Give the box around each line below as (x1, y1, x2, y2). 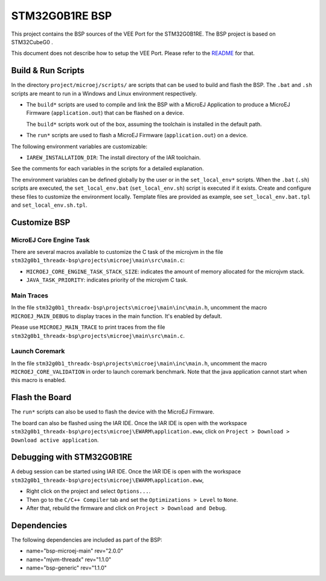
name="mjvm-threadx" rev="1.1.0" (26, 556, 112, 563)
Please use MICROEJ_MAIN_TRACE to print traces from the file (11, 323, 165, 331)
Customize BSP (11, 217, 71, 227)
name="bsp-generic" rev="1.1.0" (26, 564, 107, 571)
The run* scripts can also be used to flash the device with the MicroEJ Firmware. (11, 408, 214, 415)
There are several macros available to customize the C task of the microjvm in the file (11, 248, 223, 256)
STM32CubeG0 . (11, 38, 54, 45)
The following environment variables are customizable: (11, 143, 148, 150)
